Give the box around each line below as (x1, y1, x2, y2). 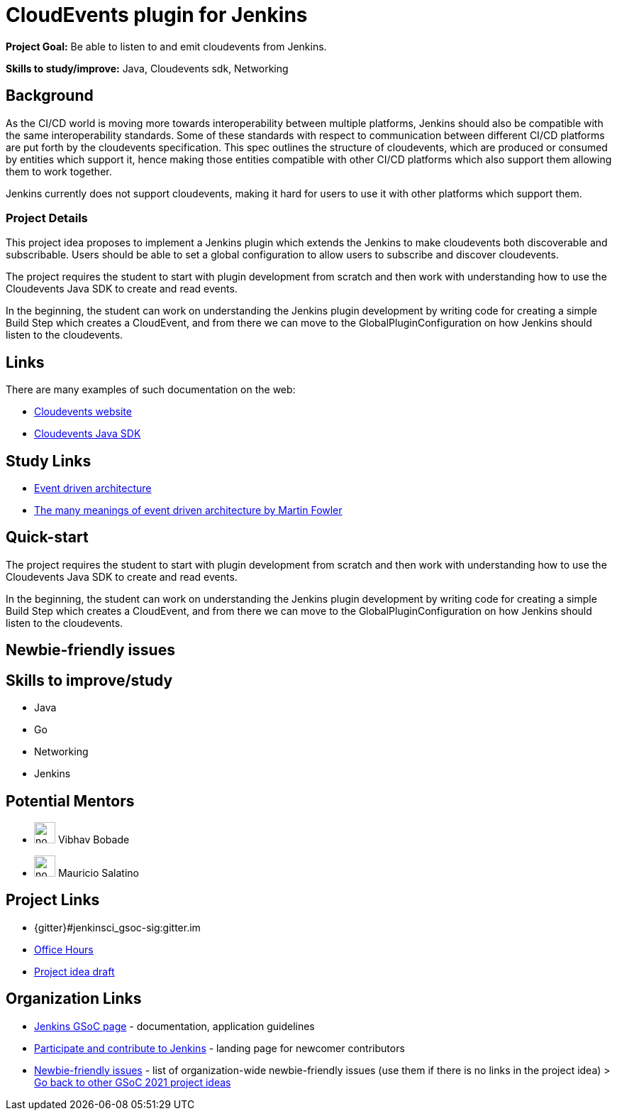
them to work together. (6, 165, 112, 177)
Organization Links (6, 990, 142, 1008)
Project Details (6, 210, 88, 225)
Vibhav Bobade (57, 833, 130, 846)
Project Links (6, 891, 100, 909)
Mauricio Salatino (57, 866, 139, 879)
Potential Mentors (6, 792, 135, 810)
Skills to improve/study (6, 671, 173, 689)
